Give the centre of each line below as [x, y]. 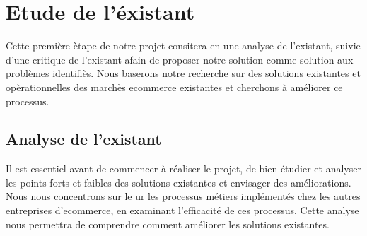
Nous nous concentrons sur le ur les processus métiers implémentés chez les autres [183, 196]
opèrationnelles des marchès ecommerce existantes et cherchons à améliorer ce [174, 87]
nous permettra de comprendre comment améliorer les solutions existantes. [168, 224]
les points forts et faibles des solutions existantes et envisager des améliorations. [179, 182]
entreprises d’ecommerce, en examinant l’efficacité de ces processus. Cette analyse [182, 210]
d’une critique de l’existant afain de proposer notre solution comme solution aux [180, 59]
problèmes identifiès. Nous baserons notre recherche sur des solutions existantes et [183, 73]
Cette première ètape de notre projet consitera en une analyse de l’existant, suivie [183, 46]
